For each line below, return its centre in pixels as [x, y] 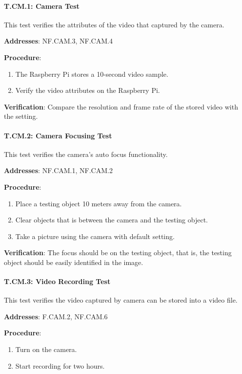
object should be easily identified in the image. [74, 262]
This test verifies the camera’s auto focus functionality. [86, 154]
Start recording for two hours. [60, 365]
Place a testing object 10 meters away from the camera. [99, 203]
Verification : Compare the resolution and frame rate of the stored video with [121, 106]
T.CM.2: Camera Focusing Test [58, 135]
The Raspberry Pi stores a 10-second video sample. [92, 74]
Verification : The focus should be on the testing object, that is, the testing [118, 253]
